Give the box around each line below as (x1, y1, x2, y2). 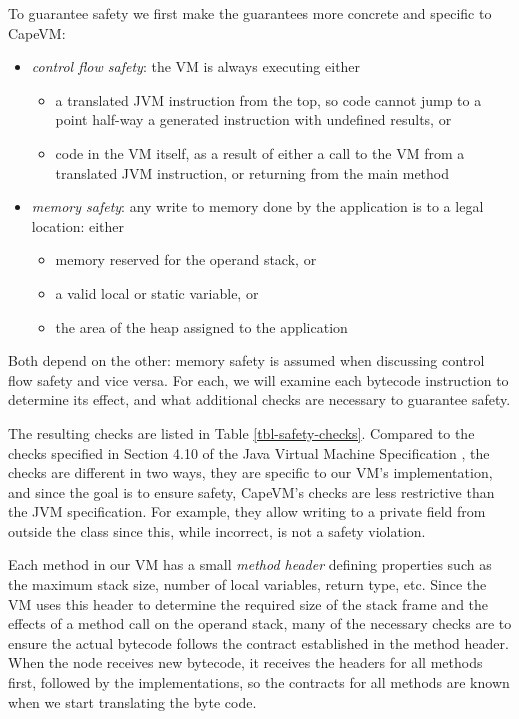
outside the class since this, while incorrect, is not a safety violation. (8, 520, 426, 541)
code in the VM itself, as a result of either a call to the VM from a (55, 142, 465, 163)
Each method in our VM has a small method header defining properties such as (8, 554, 492, 575)
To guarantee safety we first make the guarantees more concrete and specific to (8, 3, 492, 23)
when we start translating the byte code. (8, 691, 257, 712)
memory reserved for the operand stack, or (55, 249, 317, 270)
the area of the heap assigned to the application (55, 316, 348, 337)
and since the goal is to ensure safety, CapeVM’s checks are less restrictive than (8, 481, 495, 502)
